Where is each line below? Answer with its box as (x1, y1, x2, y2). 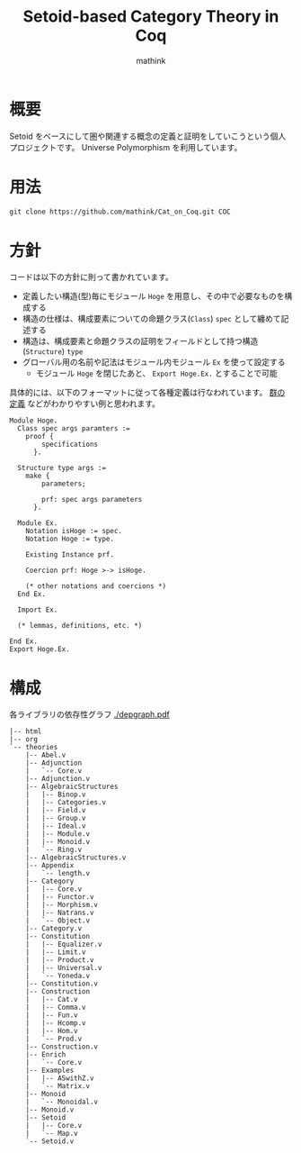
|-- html (9, 727, 42, 736)
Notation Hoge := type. (25, 534, 115, 544)
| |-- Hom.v (25, 1027, 78, 1036)
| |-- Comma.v (25, 1003, 87, 1012)
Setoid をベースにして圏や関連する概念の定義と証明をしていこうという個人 (9, 131, 287, 141)
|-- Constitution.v (25, 979, 99, 988)
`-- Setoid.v (25, 1137, 75, 1146)
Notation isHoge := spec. (25, 527, 123, 536)
